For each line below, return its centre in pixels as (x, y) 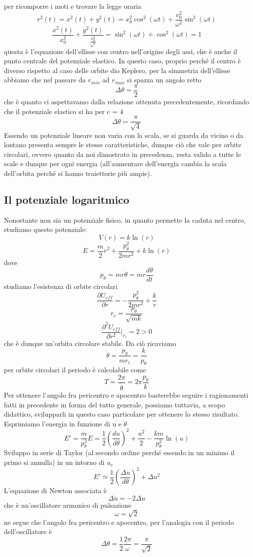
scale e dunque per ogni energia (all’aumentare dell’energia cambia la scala (115, 163)
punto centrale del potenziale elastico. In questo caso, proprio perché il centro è (122, 61)
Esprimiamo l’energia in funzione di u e (63, 423)
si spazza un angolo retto (164, 80)
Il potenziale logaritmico (67, 200)
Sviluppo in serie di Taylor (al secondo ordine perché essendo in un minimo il (119, 452)
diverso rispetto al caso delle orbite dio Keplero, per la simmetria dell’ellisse (117, 70)
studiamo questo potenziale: (46, 229)
